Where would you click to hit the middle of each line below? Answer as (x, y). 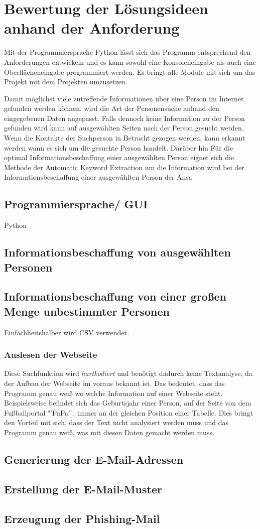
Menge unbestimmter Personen (87, 311)
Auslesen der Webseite (51, 355)
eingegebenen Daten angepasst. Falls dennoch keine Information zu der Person (124, 118)
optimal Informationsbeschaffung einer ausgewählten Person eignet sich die (119, 157)
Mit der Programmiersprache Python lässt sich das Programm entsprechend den (127, 52)
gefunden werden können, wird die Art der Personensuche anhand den (112, 108)
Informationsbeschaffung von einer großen (115, 296)
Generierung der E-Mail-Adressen (94, 459)
